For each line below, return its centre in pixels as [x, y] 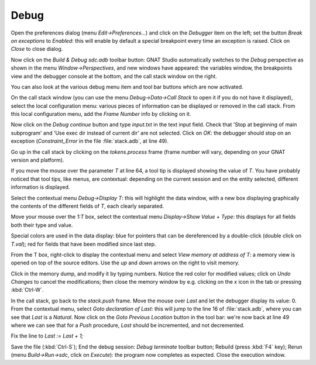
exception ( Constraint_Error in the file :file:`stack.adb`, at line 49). [90, 141]
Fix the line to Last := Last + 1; [47, 336]
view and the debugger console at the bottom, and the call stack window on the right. [114, 76]
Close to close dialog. [37, 49]
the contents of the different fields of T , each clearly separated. [87, 206]
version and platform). [37, 160]
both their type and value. [42, 225]
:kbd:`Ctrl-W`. [27, 290]
